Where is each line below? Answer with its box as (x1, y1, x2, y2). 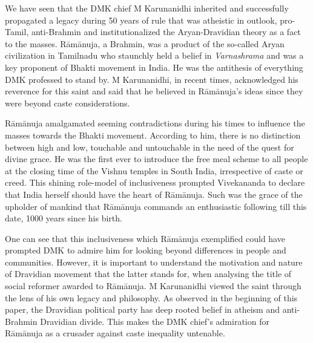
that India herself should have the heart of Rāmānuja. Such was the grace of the (5, 188, 303, 200)
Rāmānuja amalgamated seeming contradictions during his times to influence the (5, 117, 305, 129)
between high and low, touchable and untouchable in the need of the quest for (5, 140, 294, 153)
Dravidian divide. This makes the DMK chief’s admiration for (40, 315, 269, 327)
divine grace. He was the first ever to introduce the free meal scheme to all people (5, 152, 308, 165)
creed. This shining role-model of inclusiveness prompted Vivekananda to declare (5, 176, 305, 189)
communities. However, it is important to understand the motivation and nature (5, 255, 303, 268)
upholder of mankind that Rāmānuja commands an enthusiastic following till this (5, 200, 307, 212)
